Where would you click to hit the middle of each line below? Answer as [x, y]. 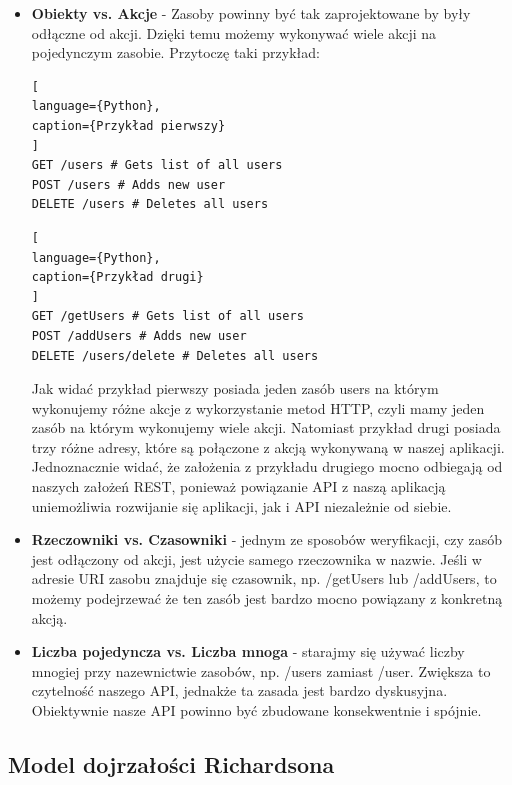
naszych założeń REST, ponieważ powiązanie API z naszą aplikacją [238, 486]
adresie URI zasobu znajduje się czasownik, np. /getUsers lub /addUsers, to [264, 578]
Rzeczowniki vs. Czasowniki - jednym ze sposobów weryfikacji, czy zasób [267, 539]
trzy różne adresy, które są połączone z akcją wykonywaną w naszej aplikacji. [268, 446]
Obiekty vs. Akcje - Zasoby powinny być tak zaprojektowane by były [251, 13]
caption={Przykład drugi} [117, 277]
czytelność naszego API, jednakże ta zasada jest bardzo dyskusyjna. [239, 690]
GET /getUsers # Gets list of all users [167, 316]
